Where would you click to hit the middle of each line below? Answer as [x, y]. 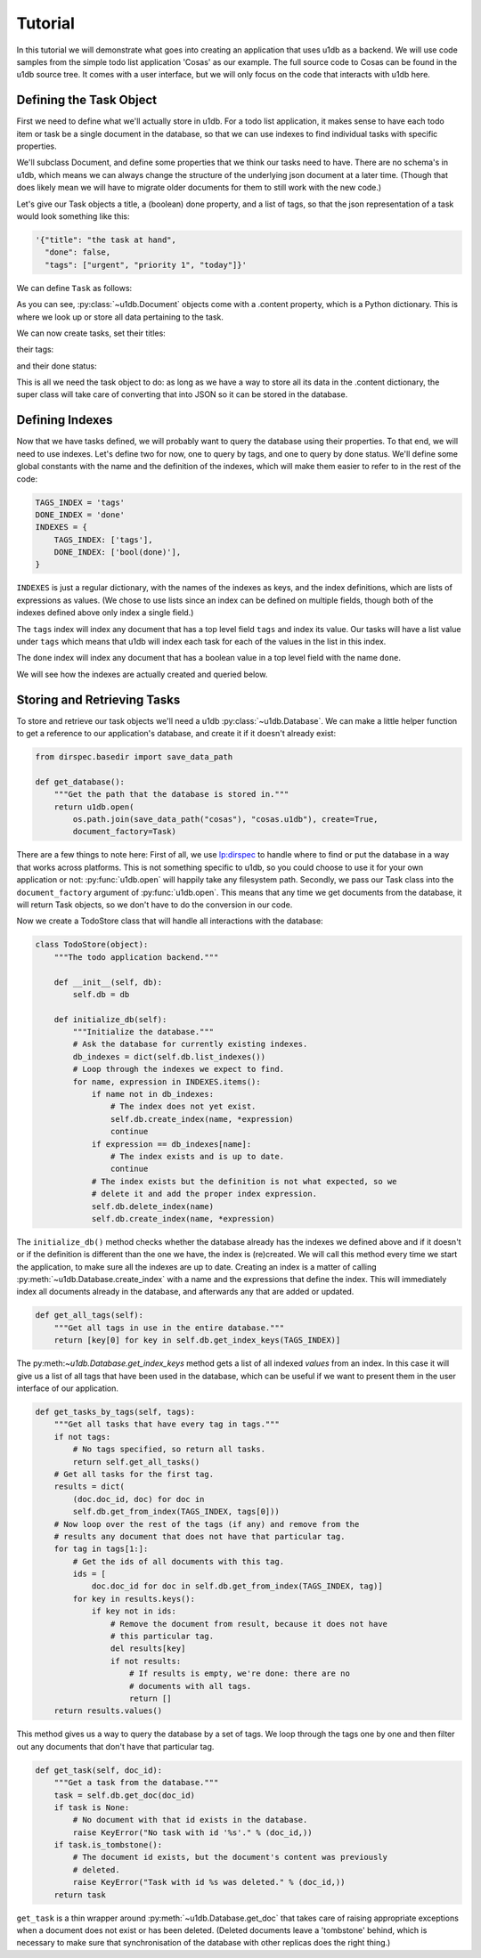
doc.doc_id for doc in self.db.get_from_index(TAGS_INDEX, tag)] [237, 1586]
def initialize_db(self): [110, 1019]
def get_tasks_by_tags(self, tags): [115, 1412]
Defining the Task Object [87, 100]
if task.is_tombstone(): [108, 1845]
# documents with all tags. [191, 1686]
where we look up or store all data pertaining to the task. [120, 317]
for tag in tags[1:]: [101, 1549]
